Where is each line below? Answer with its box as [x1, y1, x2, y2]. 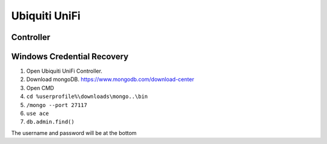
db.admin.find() [26, 119, 75, 125]
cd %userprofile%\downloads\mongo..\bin [26, 93, 148, 100]
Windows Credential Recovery [11, 51, 129, 62]
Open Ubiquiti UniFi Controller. [26, 67, 103, 75]
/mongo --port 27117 [26, 102, 88, 108]
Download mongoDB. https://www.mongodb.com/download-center [26, 76, 194, 83]
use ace [26, 110, 50, 117]
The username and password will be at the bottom [11, 129, 137, 136]
